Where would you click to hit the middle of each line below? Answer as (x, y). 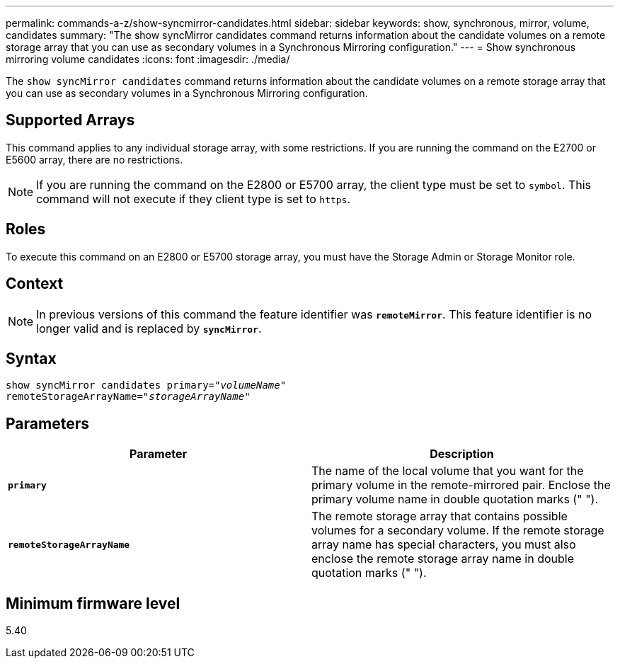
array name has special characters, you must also (444, 545)
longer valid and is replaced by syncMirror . (149, 328)
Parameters (47, 423)
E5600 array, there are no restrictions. (94, 159)
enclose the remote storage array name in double (443, 559)
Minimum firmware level (93, 603)
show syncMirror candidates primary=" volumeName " (146, 385)
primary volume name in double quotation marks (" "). (455, 499)
